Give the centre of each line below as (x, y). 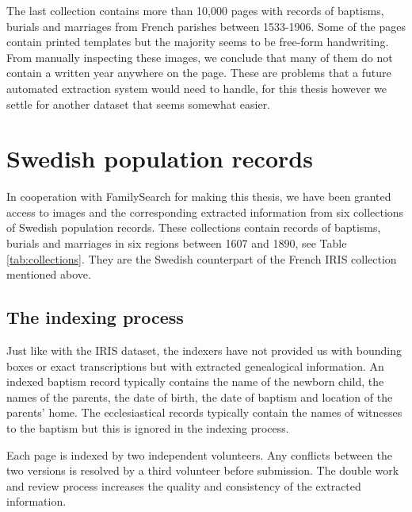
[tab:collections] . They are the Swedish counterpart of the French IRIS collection (202, 258)
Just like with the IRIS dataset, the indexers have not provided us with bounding (204, 350)
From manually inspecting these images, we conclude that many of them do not (200, 57)
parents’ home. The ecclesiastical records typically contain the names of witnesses (204, 412)
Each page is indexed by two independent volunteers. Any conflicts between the (199, 454)
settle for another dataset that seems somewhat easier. (139, 104)
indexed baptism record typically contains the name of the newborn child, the (195, 381)
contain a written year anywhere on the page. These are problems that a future (199, 73)
